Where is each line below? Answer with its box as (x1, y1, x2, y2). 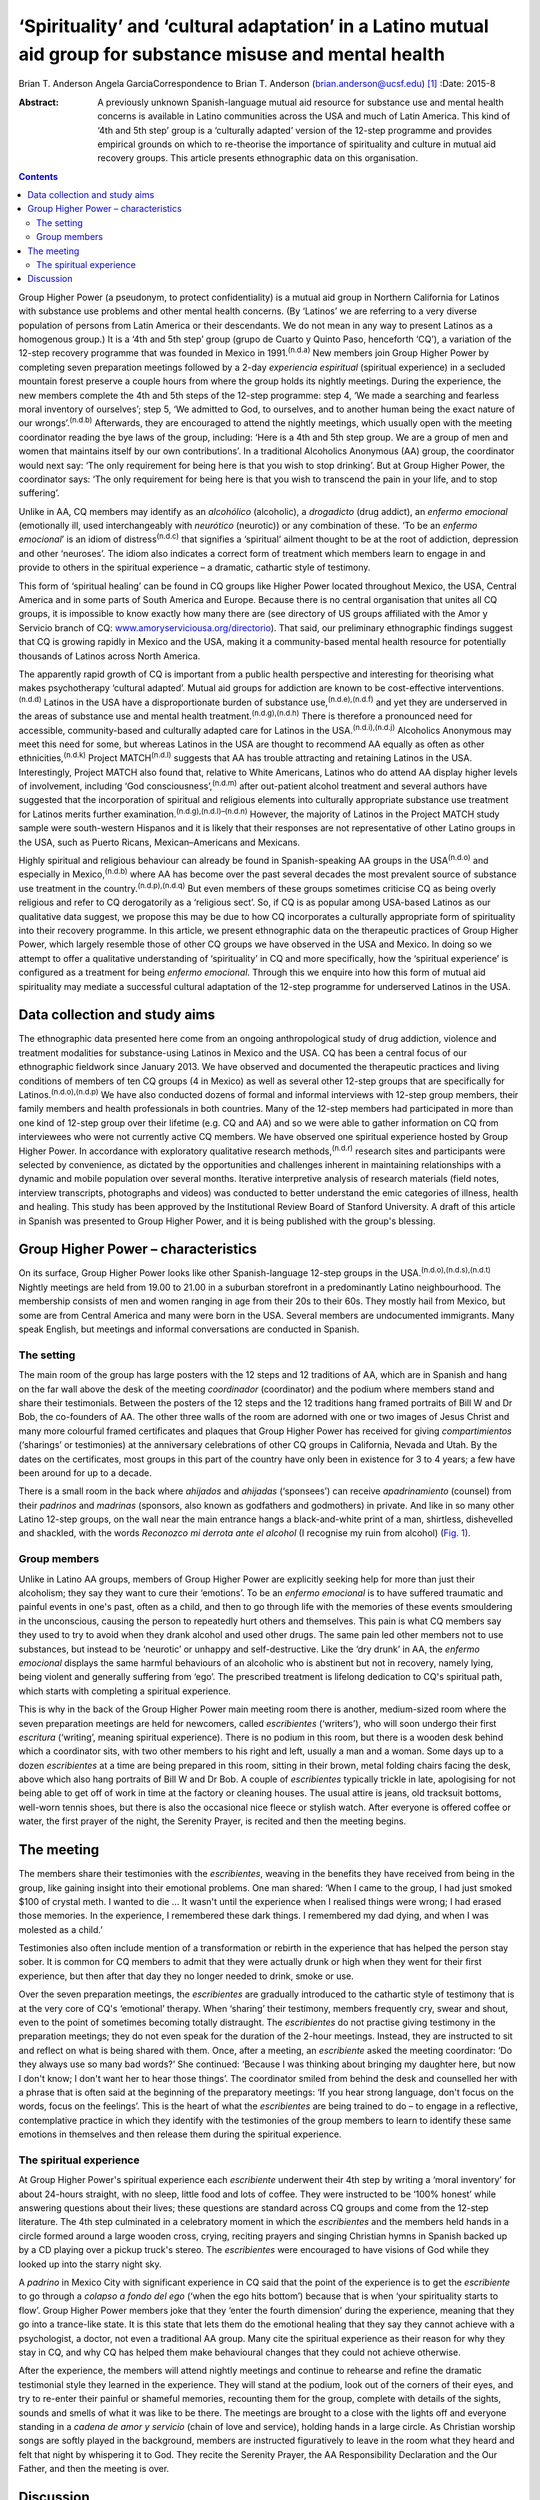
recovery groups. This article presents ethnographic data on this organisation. (97, 152, 419, 164)
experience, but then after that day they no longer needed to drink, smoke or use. (18, 1970, 354, 1982)
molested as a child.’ (18, 1923, 104, 1935)
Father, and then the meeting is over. (18, 2463, 170, 2475)
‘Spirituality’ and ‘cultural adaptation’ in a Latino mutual (18, 15, 489, 37)
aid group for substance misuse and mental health (18, 43, 445, 65)
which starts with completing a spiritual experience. (18, 1685, 232, 1697)
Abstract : (18, 96, 59, 108)
